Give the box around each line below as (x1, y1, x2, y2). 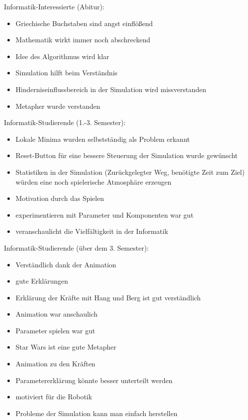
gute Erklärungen (15, 276, 68, 286)
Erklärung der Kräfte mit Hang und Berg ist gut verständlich (15, 292, 201, 302)
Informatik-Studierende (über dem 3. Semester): (4, 242, 149, 253)
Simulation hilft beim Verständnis (15, 67, 118, 78)
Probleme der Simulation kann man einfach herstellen (15, 408, 178, 418)
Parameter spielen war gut (15, 325, 95, 335)
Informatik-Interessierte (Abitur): (4, 1, 105, 11)
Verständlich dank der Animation (15, 259, 117, 269)
